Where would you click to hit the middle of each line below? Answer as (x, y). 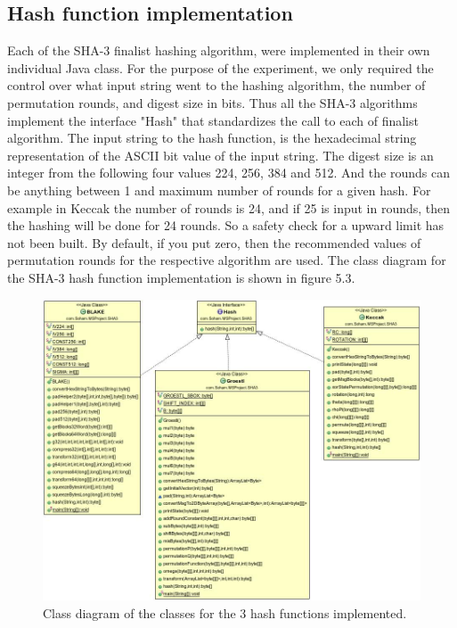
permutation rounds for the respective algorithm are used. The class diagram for (227, 260)
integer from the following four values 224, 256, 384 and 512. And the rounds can (228, 173)
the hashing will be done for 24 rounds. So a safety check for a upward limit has (226, 225)
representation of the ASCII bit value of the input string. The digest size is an (220, 155)
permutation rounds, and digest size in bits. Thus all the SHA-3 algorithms (212, 102)
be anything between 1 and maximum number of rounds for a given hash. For (219, 190)
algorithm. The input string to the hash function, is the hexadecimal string (212, 138)
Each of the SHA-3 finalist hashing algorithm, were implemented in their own (219, 50)
